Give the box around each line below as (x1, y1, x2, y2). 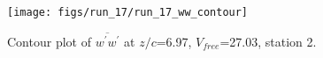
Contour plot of (7, 32, 91, 50)
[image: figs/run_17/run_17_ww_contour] (7, 6, 249, 18)
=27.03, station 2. (219, 32, 317, 50)
